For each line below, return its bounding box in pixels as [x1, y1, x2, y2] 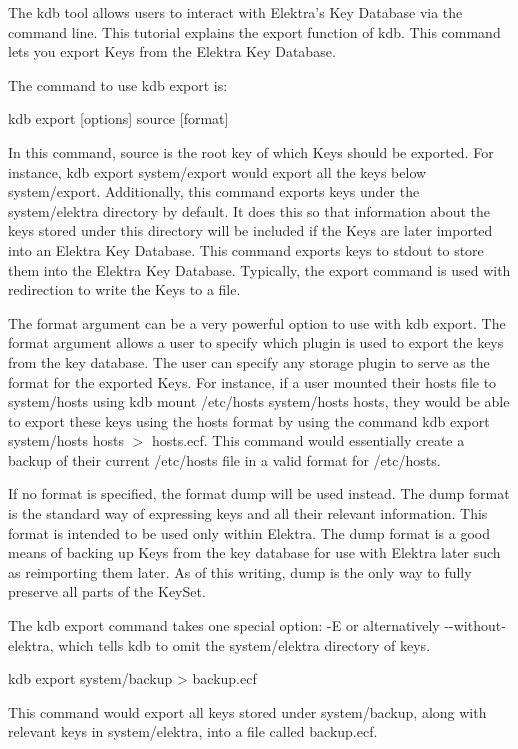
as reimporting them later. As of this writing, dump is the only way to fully [8, 561, 472, 582]
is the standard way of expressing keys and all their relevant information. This [8, 503, 488, 524]
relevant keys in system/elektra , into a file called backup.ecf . [8, 721, 378, 742]
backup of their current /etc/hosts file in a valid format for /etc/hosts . [8, 449, 441, 470]
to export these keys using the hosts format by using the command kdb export [8, 410, 490, 431]
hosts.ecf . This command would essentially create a [151, 430, 465, 451]
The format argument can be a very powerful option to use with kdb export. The [8, 312, 506, 333]
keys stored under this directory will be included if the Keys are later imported [8, 220, 493, 241]
